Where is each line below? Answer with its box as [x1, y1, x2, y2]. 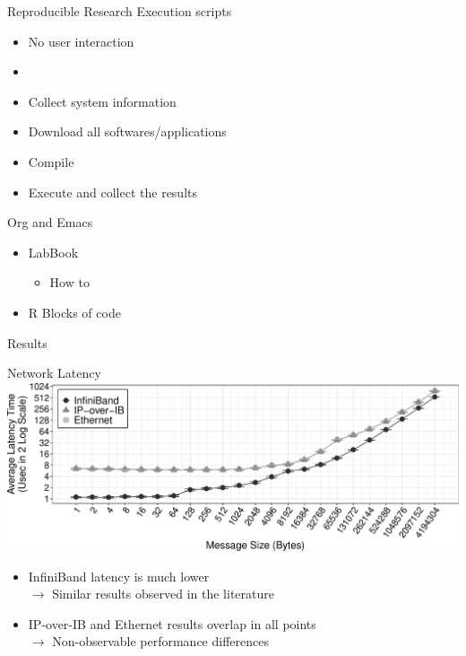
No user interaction [28, 31, 134, 50]
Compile [28, 152, 74, 171]
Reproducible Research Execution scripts [7, 2, 232, 20]
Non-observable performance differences [52, 632, 269, 651]
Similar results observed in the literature [52, 584, 274, 603]
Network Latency [7, 363, 101, 382]
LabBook [28, 242, 79, 261]
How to [49, 273, 90, 292]
